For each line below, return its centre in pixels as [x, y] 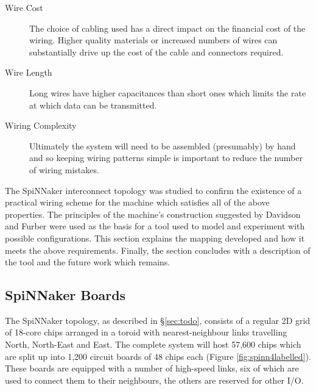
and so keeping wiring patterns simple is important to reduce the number [166, 158]
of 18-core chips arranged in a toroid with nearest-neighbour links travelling [146, 332]
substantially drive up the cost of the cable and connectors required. [156, 52]
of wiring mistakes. [64, 169]
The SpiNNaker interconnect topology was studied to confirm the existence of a [153, 190]
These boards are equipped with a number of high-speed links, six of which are [152, 368]
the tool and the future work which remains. [88, 262]
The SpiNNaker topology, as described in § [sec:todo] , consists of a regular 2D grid [158, 320]
